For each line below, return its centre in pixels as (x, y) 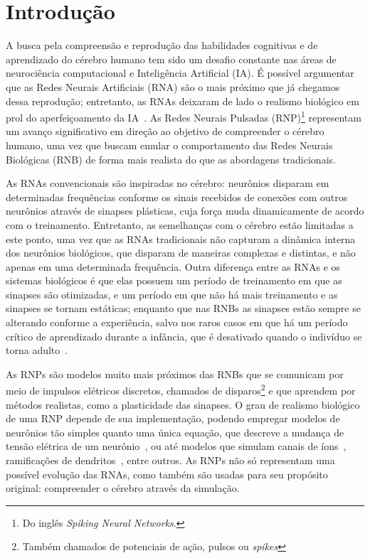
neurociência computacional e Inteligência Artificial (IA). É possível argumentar (180, 73)
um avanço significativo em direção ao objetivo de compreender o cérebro (165, 131)
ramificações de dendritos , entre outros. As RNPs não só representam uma (170, 460)
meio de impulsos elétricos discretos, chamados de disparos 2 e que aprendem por (181, 390)
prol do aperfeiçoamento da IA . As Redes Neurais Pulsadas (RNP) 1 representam (184, 116)
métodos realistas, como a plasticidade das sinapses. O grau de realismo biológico (183, 404)
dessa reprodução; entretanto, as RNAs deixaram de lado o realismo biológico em (183, 101)
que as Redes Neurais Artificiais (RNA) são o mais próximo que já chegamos (173, 86)
